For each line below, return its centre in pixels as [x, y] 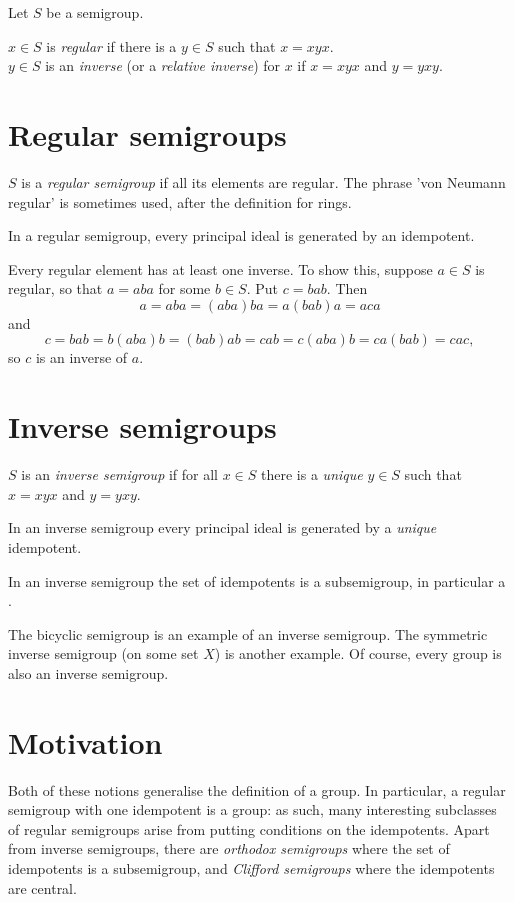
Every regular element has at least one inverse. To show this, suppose [220, 268]
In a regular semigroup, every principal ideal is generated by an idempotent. [241, 235]
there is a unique [312, 474]
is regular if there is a [111, 45]
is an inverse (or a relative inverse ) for [163, 65]
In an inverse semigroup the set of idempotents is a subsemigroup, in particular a [257, 580]
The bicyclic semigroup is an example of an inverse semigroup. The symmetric [248, 633]
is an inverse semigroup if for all [120, 474]
